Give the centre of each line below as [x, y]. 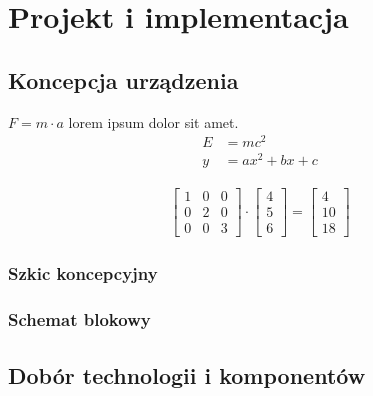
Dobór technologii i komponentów [187, 374]
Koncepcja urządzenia [123, 79]
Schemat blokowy [79, 319]
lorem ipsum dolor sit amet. [153, 121]
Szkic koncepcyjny [83, 273]
